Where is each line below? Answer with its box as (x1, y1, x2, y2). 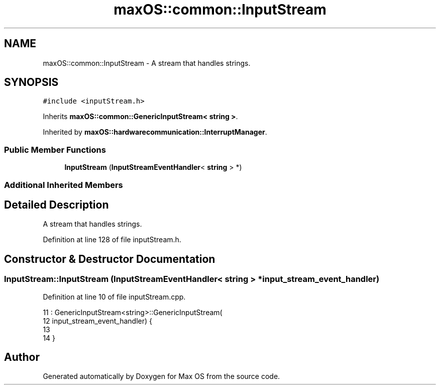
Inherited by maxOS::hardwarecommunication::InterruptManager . (43, 128, 267, 137)
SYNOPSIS (4, 76, 59, 89)
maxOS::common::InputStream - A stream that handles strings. (43, 58, 251, 67)
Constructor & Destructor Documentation (4, 252, 215, 265)
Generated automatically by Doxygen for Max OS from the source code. (43, 372, 280, 381)
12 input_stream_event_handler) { (43, 316, 153, 325)
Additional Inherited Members (4, 179, 123, 190)
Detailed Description (4, 198, 109, 211)
